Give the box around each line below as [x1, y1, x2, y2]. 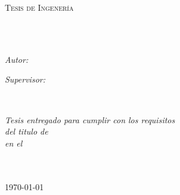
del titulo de [5, 125, 48, 138]
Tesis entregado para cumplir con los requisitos [5, 113, 175, 126]
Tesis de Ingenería [5, 1, 74, 13]
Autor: [5, 53, 29, 65]
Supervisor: [5, 73, 45, 86]
